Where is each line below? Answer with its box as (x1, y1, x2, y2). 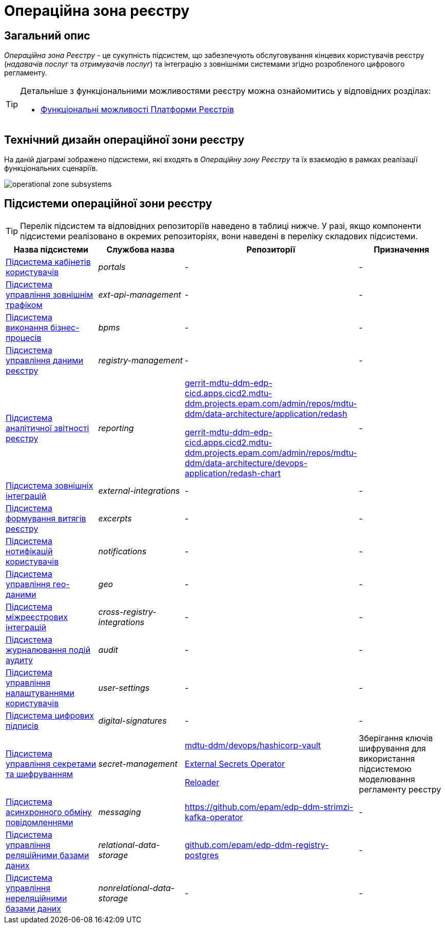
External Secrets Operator (185, 758, 285, 769)
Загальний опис (4, 29, 90, 42)
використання (359, 753, 415, 764)
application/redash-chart (185, 468, 281, 478)
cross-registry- (98, 606, 157, 617)
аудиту (6, 654, 33, 665)
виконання (6, 322, 48, 333)
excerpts (98, 513, 132, 524)
